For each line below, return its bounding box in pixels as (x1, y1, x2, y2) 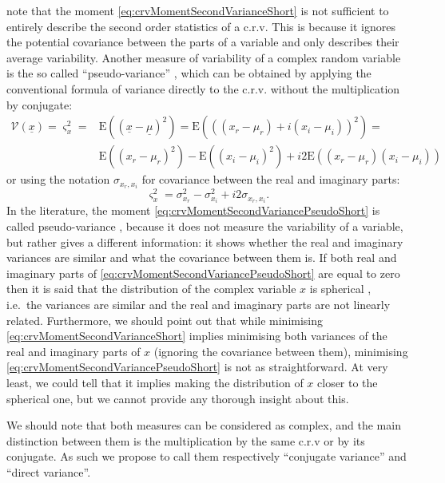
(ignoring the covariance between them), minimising (153, 342, 408, 359)
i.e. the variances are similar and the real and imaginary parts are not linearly (6, 296, 391, 313)
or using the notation (6, 171, 110, 188)
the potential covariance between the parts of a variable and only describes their (6, 34, 399, 50)
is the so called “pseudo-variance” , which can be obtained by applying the (6, 65, 371, 81)
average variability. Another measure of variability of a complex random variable (6, 49, 401, 65)
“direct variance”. (6, 463, 91, 480)
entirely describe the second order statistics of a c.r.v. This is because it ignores (6, 18, 395, 34)
